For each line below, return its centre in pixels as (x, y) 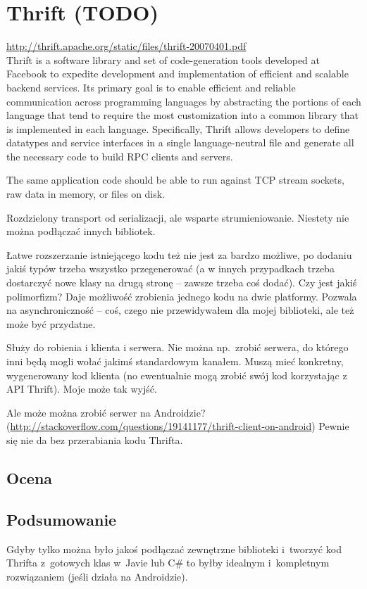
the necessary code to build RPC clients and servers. (120, 156)
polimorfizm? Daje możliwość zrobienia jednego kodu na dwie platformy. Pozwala (182, 296)
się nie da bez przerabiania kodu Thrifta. (95, 439)
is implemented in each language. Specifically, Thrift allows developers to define (178, 128)
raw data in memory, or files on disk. (86, 194)
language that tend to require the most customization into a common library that (183, 115)
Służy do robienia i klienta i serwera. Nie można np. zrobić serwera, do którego (178, 347)
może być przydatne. (51, 323)
